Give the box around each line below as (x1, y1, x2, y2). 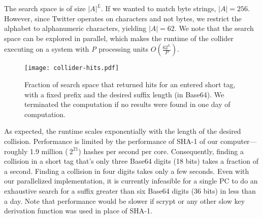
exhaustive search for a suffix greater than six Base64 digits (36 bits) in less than (4, 185, 256, 196)
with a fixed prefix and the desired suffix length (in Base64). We (24, 89, 224, 99)
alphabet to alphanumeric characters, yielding (4, 23, 147, 33)
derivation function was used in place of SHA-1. (4, 205, 152, 216)
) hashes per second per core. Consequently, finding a (78, 145, 244, 156)
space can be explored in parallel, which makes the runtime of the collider (4, 32, 234, 43)
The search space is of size (4, 3, 86, 13)
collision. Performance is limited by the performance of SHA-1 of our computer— (4, 136, 257, 146)
